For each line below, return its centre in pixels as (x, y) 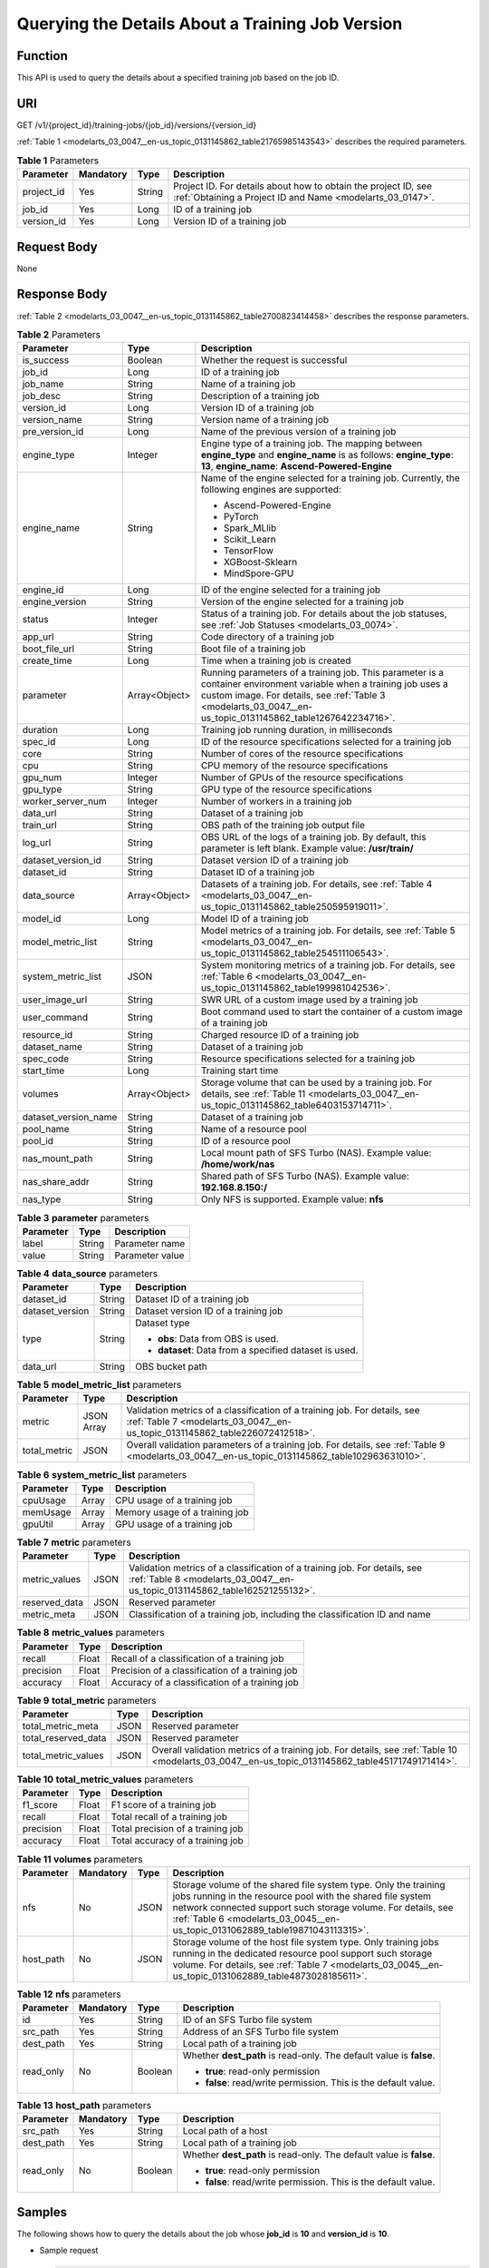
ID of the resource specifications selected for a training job (326, 742)
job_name (43, 384)
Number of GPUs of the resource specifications (302, 777)
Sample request (69, 2251)
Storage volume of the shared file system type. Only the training (309, 1884)
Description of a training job (260, 396)
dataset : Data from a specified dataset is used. (258, 1350)
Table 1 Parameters (58, 161)
